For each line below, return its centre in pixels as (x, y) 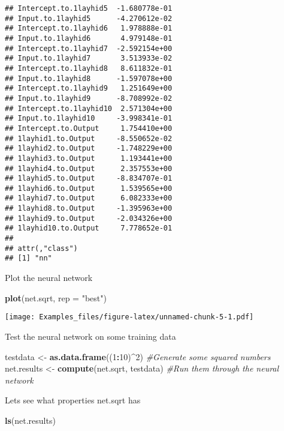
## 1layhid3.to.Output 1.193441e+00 (89, 158)
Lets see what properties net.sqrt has (73, 400)
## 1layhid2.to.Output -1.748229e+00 (89, 149)
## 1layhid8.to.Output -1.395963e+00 (89, 209)
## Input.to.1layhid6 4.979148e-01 (89, 38)
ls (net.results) (30, 420)
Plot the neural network (49, 278)
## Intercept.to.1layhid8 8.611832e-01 (89, 68)
